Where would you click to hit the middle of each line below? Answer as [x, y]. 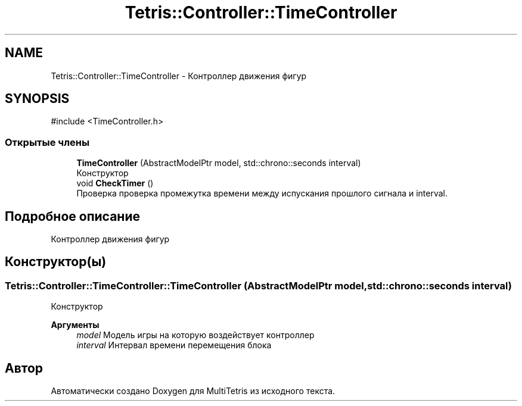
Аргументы [75, 325]
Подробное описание [72, 216]
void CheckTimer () [115, 183]
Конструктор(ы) [56, 262]
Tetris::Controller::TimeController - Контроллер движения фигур [179, 76]
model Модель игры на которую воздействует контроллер [195, 335]
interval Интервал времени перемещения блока [174, 345]
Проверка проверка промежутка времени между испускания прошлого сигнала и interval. [262, 193]
